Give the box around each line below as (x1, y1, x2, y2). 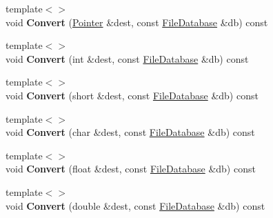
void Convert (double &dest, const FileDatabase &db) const (6, 198, 265, 212)
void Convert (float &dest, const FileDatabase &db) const (6, 161, 256, 176)
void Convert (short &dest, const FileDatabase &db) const (6, 88, 259, 102)
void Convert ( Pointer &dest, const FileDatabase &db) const (6, 14, 268, 29)
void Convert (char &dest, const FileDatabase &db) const (6, 125, 255, 139)
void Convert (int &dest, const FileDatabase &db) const (6, 51, 249, 66)
